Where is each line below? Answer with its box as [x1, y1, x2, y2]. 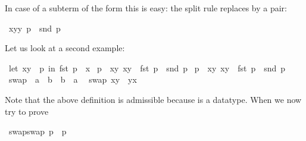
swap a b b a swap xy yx [8, 73, 137, 86]
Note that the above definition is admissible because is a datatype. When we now [5, 93, 302, 105]
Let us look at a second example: [5, 42, 125, 54]
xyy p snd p [8, 21, 61, 34]
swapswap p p [8, 125, 67, 137]
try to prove [5, 105, 49, 117]
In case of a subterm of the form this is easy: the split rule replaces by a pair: [5, 2, 287, 14]
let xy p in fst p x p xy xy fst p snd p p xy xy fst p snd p [8, 61, 286, 74]
